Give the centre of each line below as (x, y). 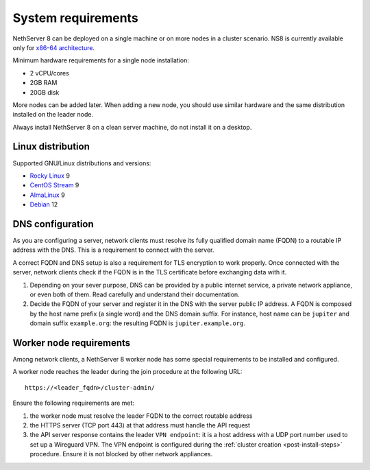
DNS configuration (53, 224)
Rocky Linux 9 (50, 176)
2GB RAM (44, 83)
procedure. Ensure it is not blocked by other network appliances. (121, 454)
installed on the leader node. (53, 115)
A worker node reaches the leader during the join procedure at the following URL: (127, 372)
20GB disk (45, 92)
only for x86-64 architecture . (54, 47)
